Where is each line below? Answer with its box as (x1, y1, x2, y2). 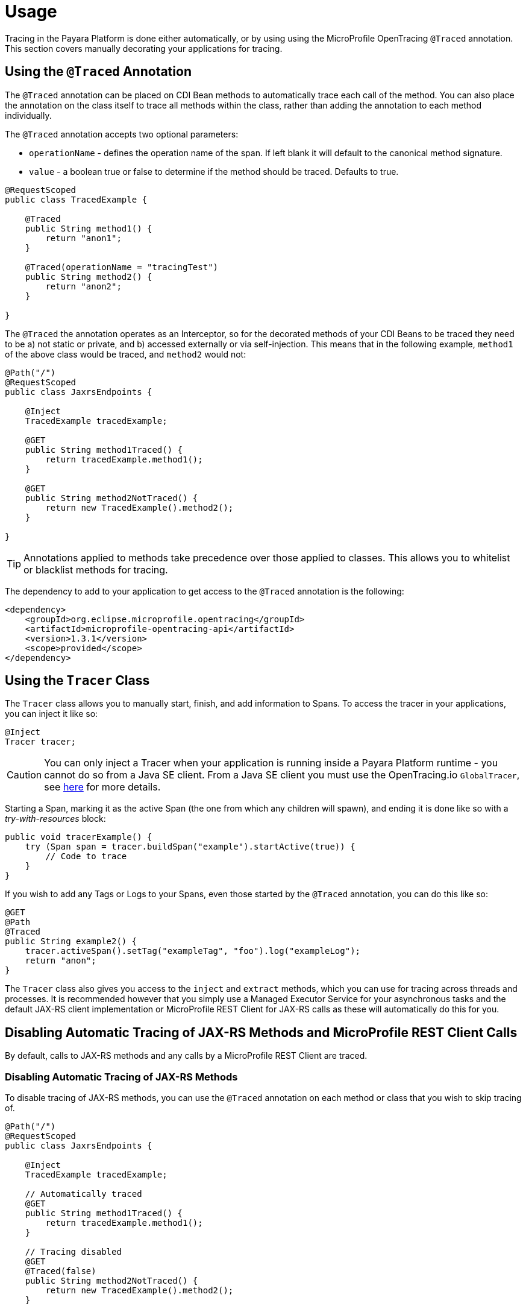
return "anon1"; (45, 233, 122, 243)
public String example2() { (5, 936, 137, 947)
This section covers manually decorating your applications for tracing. (5, 43, 283, 54)
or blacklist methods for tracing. (23, 563, 168, 576)
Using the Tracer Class (5, 673, 150, 689)
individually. (5, 110, 52, 121)
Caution (7, 769, 42, 781)
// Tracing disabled (25, 1247, 122, 1257)
